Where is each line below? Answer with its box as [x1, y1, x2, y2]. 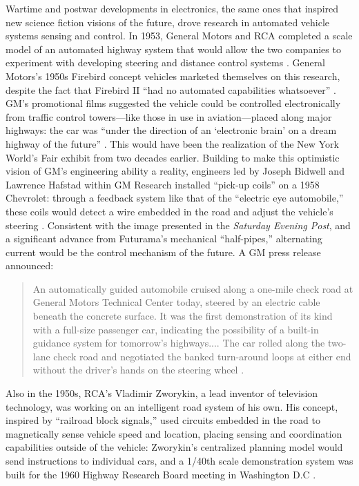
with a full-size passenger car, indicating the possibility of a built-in [32, 322, 319, 336]
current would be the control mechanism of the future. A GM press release [6, 244, 321, 259]
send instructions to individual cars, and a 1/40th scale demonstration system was [6, 454, 353, 467]
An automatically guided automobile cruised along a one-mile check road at [32, 281, 353, 295]
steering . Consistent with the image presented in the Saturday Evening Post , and [6, 217, 351, 232]
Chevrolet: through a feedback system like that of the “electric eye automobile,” [6, 191, 344, 205]
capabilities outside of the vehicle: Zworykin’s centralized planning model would [6, 440, 343, 454]
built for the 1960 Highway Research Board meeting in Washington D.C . [6, 467, 316, 481]
